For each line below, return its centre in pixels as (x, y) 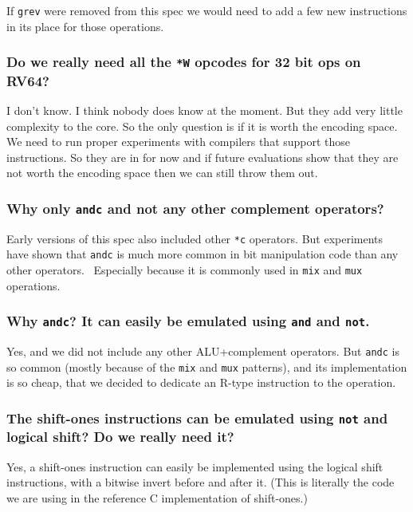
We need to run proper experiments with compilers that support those (179, 142)
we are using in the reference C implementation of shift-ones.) (157, 497)
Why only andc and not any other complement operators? (195, 208)
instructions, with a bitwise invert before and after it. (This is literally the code (201, 482)
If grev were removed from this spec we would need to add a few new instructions (207, 10)
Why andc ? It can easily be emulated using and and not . (188, 321)
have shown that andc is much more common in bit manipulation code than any (203, 254)
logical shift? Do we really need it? (120, 437)
